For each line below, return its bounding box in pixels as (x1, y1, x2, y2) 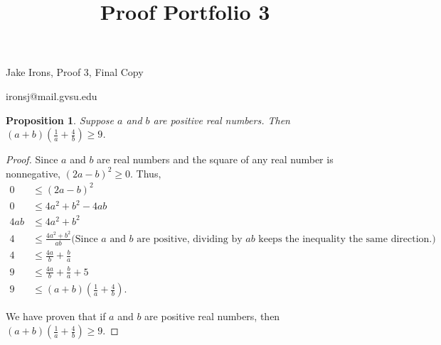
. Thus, (130, 165, 161, 180)
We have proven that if (6, 309, 106, 324)
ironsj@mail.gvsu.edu (6, 88, 97, 103)
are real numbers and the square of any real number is (97, 152, 334, 167)
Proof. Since (6, 152, 58, 167)
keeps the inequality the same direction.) (258, 234, 436, 244)
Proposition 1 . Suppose (6, 112, 114, 127)
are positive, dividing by (137, 234, 243, 244)
